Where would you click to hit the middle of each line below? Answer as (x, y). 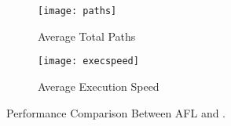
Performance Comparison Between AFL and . (116, 112)
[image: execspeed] (88, 61)
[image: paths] (77, 11)
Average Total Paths (87, 36)
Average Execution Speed (99, 86)
